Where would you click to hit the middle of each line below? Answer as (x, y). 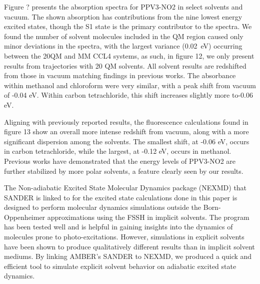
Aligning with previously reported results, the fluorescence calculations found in (126, 121)
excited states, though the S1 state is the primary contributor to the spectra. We (128, 26)
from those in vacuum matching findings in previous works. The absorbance (120, 75)
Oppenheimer (25, 217)
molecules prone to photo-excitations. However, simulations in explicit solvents (124, 237)
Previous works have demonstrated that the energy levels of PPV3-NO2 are (120, 161)
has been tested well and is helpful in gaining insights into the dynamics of (118, 227)
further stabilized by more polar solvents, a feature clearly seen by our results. (124, 171)
